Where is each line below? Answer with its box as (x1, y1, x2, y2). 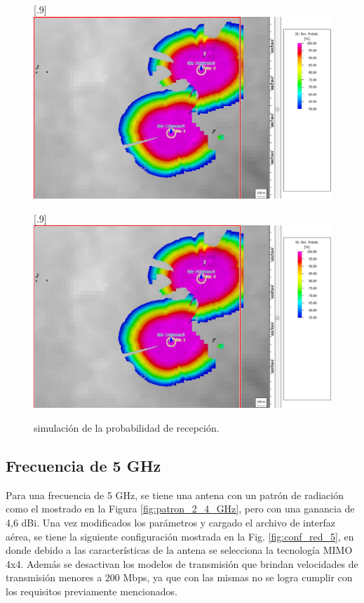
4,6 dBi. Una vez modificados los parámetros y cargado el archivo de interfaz (6, 515, 335, 529)
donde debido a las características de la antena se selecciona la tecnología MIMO (6, 543, 353, 557)
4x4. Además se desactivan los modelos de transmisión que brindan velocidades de (6, 556, 358, 571)
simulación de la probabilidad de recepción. (34, 420, 220, 435)
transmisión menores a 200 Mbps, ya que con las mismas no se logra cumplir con (6, 570, 353, 585)
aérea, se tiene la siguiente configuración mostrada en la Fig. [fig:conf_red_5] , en (6, 529, 354, 543)
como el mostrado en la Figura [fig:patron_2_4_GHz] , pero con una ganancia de (6, 501, 355, 516)
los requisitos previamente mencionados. (6, 583, 177, 598)
